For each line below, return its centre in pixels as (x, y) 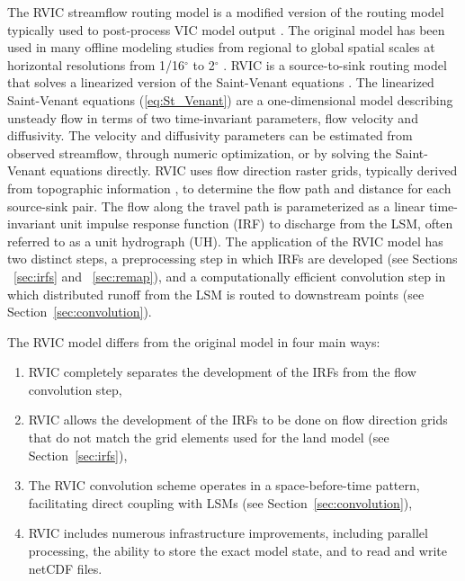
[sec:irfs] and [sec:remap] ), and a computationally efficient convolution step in (230, 276)
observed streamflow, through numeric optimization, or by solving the (200, 152)
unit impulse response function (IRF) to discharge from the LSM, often (256, 223)
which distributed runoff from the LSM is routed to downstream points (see (216, 294)
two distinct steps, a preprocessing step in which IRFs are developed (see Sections (232, 259)
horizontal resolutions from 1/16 (96, 64)
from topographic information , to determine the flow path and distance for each (229, 188)
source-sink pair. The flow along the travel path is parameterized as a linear (216, 206)
